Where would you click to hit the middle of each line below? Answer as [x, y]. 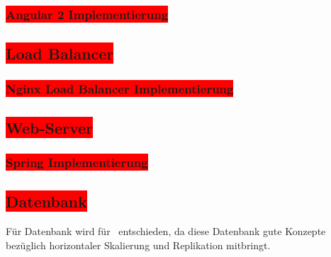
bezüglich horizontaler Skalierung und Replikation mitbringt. [138, 245]
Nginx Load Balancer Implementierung [120, 88]
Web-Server [50, 127]
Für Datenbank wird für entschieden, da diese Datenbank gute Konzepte [166, 231]
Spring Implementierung [77, 162]
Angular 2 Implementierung [87, 14]
